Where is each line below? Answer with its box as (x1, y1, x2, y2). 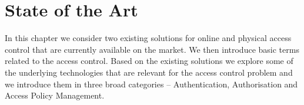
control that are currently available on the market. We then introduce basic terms (5, 43, 299, 55)
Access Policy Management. (5, 89, 105, 101)
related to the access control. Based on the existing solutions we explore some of (5, 55, 293, 67)
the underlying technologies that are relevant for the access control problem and (5, 66, 293, 78)
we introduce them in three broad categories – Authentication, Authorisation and (5, 77, 298, 90)
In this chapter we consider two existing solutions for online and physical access (5, 32, 292, 44)
